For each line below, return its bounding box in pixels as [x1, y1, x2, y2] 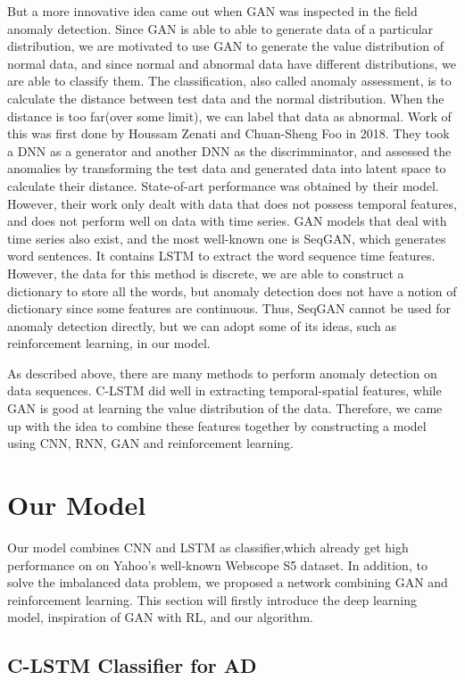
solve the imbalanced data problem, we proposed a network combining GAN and [7, 573, 448, 592]
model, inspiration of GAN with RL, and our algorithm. [7, 608, 313, 626]
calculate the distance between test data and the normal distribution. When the [7, 88, 444, 107]
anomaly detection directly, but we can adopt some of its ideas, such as [7, 316, 396, 335]
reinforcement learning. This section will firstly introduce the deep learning [7, 590, 417, 609]
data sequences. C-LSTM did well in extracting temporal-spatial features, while [7, 381, 442, 400]
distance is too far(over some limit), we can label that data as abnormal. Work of [7, 106, 452, 125]
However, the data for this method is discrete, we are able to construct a [7, 263, 404, 282]
